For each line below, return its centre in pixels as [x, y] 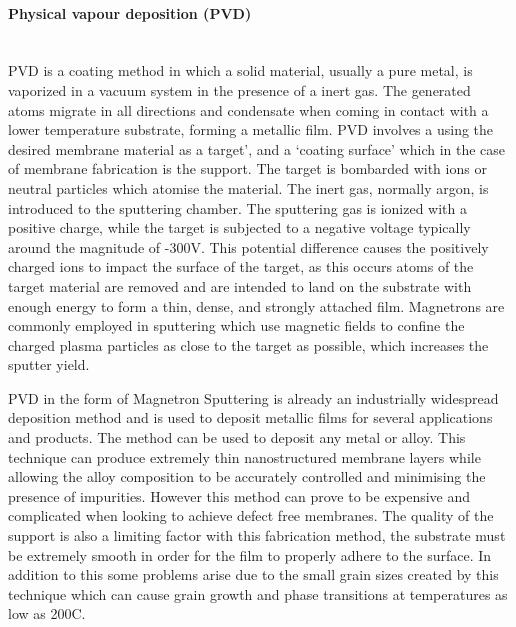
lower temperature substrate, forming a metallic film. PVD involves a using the [251, 129]
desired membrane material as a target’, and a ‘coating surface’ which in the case [257, 148]
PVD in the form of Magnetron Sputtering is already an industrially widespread [253, 397]
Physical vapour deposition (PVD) [130, 12]
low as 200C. [47, 613]
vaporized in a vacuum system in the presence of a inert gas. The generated [239, 89]
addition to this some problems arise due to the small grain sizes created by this [253, 574]
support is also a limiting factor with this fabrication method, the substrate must [257, 535]
